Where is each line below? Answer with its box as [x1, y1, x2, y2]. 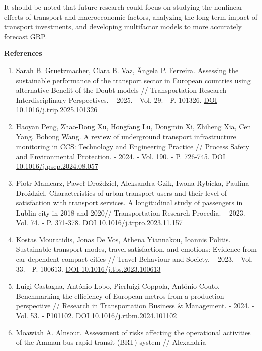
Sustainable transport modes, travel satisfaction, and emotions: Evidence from [16, 244, 257, 254]
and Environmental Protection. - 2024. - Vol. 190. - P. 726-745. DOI [16, 151, 226, 161]
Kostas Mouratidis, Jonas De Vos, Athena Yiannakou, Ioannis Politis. [16, 234, 231, 244]
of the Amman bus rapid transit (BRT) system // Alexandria [16, 337, 206, 347]
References [4, 48, 42, 58]
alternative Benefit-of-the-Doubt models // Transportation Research [16, 85, 227, 95]
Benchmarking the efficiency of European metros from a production [16, 290, 224, 301]
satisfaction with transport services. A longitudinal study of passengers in [16, 197, 243, 208]
